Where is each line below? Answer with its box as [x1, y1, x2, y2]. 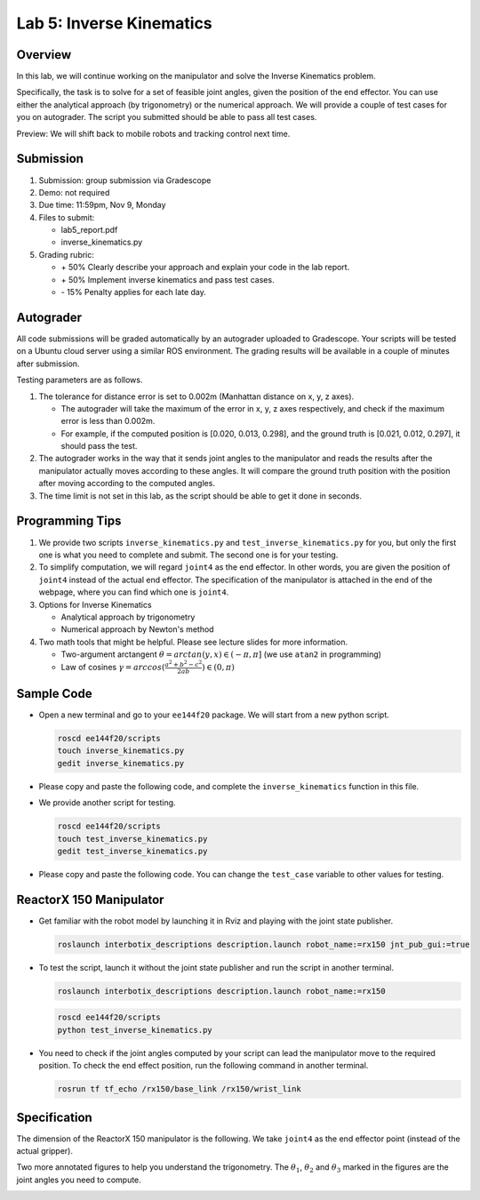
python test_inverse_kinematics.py [57, 1025, 212, 1035]
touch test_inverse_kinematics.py [57, 834, 208, 844]
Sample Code [16, 686, 92, 701]
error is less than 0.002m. [60, 416, 156, 427]
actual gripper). [16, 1146, 74, 1156]
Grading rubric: [38, 249, 95, 260]
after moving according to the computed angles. [38, 478, 215, 489]
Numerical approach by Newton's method [60, 624, 214, 635]
